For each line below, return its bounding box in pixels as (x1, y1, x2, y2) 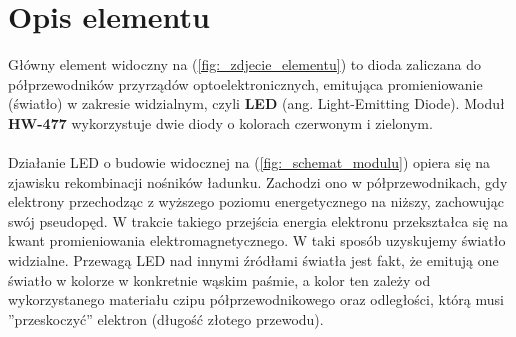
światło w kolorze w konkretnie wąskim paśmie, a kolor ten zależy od (8, 269, 431, 290)
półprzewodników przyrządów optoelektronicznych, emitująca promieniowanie (8, 73, 483, 94)
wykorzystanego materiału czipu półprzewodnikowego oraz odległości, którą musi (8, 289, 504, 310)
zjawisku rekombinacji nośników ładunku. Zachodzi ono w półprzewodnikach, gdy (8, 171, 508, 192)
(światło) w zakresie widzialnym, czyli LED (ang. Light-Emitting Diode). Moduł (8, 93, 505, 114)
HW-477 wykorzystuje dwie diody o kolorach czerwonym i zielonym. (8, 112, 433, 133)
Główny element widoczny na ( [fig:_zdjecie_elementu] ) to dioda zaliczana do (8, 54, 482, 75)
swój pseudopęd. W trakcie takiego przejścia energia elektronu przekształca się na (8, 210, 508, 231)
